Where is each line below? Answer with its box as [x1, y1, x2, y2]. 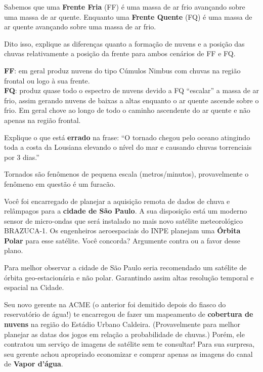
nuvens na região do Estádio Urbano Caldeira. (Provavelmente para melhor [4, 319, 240, 329]
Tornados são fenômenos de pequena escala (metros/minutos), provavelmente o [4, 169, 249, 179]
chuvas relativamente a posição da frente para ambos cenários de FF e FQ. [4, 48, 236, 59]
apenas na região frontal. [4, 114, 81, 125]
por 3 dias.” [4, 151, 39, 162]
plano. [4, 245, 23, 256]
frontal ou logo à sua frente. [4, 75, 90, 86]
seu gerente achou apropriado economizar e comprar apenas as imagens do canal [4, 348, 253, 359]
